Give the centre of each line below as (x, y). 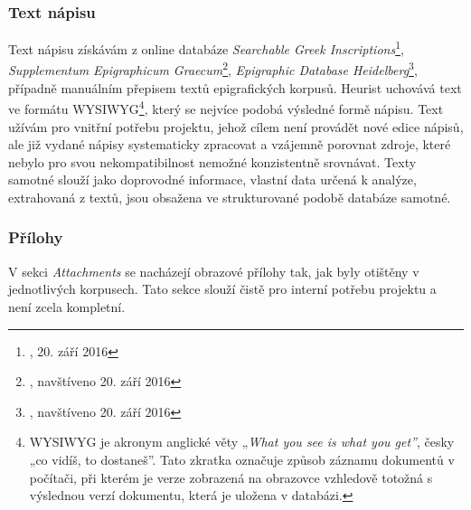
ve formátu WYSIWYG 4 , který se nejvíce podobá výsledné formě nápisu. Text (226, 107)
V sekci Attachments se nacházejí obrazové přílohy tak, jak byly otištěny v (214, 271)
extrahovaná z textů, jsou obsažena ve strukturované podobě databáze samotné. (230, 197)
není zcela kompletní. (67, 306)
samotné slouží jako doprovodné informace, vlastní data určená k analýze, (212, 179)
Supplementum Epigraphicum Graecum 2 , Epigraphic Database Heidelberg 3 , (213, 69)
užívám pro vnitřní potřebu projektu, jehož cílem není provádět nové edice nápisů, (236, 126)
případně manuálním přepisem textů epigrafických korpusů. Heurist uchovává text (235, 87)
